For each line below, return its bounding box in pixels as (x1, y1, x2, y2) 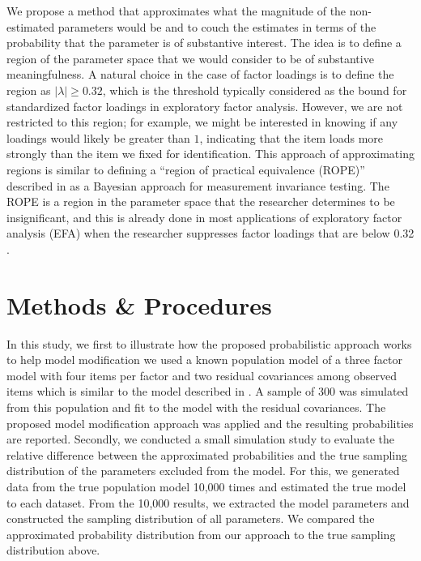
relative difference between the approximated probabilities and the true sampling (6, 446, 408, 463)
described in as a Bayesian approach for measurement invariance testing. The (6, 177, 389, 194)
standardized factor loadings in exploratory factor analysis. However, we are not (6, 97, 403, 114)
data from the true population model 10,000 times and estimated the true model (6, 477, 406, 495)
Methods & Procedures (6, 288, 272, 321)
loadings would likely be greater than (6, 129, 190, 146)
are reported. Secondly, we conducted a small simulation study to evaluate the (6, 430, 395, 448)
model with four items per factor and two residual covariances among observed (6, 366, 397, 383)
